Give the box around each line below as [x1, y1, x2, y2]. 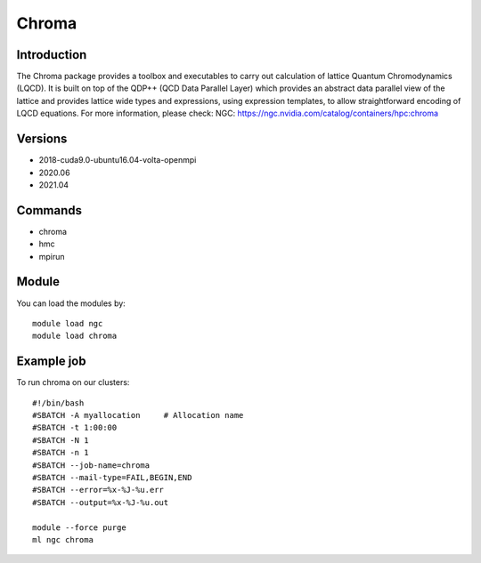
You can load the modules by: [16, 298, 126, 309]
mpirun [38, 251, 66, 261]
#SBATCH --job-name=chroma [32, 460, 151, 471]
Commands [16, 203, 83, 218]
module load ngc [32, 318, 103, 328]
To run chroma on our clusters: [16, 377, 130, 388]
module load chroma [32, 331, 118, 342]
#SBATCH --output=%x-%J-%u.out [32, 497, 169, 507]
